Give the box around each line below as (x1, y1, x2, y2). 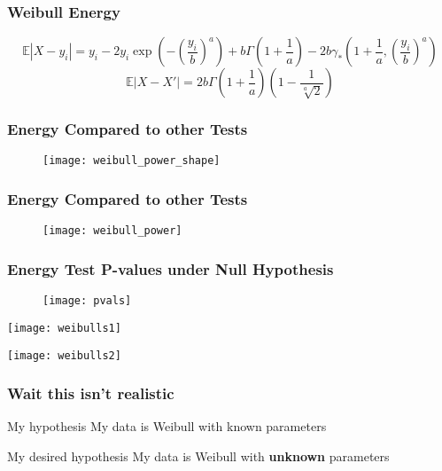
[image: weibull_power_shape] (43, 154, 221, 168)
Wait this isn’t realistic (7, 382, 174, 404)
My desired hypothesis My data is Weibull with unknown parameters (7, 446, 390, 465)
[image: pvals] (43, 294, 132, 308)
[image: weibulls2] (7, 349, 121, 362)
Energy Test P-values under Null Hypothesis (7, 257, 334, 279)
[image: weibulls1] (7, 321, 121, 334)
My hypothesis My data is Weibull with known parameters (7, 417, 327, 436)
